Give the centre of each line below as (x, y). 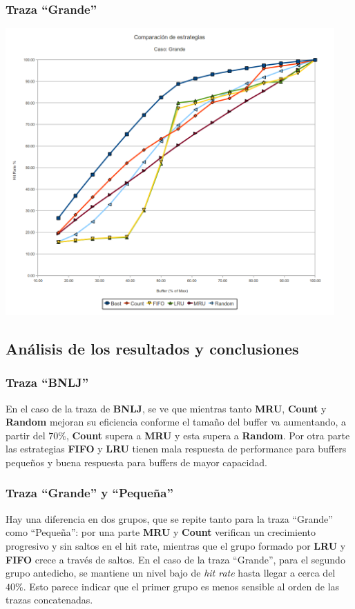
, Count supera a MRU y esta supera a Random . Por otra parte (208, 435)
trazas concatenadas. (49, 600)
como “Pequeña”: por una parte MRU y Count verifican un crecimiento (161, 532)
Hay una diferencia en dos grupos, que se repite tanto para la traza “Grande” (169, 518)
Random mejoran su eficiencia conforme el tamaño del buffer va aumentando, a (176, 422)
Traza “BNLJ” (47, 382)
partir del (26, 435)
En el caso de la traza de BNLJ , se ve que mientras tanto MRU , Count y (166, 408)
